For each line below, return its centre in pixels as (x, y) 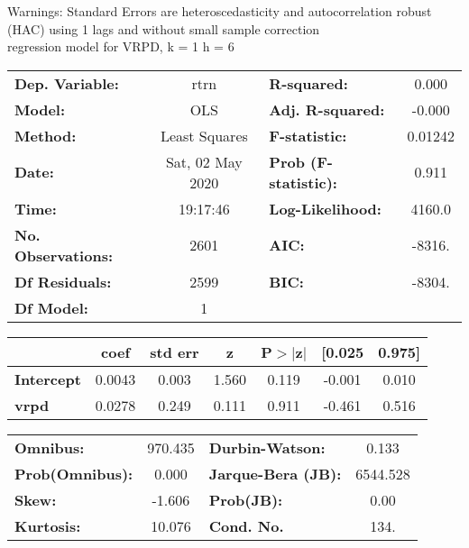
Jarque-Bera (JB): (275, 473)
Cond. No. (246, 525)
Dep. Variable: (67, 83)
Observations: (64, 255)
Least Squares (204, 135)
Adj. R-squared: (327, 109)
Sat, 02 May (204, 161)
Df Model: (51, 307)
